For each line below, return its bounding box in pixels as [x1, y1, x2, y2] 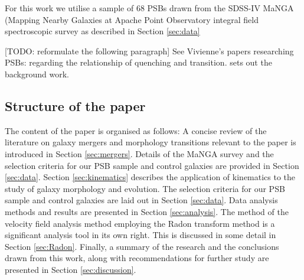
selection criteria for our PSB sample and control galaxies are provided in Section [5, 159, 299, 171]
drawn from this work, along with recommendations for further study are [5, 252, 269, 264]
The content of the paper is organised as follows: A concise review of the [5, 124, 267, 136]
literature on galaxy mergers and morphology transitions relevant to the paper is [5, 136, 296, 148]
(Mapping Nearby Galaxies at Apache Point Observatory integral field [5, 13, 259, 25]
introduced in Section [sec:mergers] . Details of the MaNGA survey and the [5, 147, 274, 159]
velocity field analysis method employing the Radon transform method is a [5, 217, 275, 229]
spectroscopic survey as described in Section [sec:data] [5, 25, 200, 37]
